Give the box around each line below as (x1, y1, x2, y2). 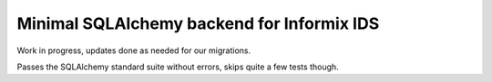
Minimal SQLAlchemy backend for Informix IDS (16, 14, 380, 33)
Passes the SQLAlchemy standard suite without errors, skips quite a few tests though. (16, 61, 339, 72)
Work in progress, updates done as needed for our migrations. (16, 45, 251, 56)
